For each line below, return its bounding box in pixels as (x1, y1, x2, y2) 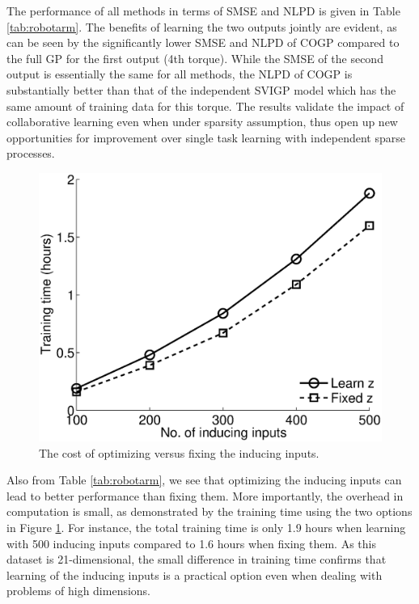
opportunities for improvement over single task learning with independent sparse (6, 129, 405, 146)
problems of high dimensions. (6, 582, 151, 599)
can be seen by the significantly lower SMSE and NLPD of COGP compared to (6, 34, 400, 51)
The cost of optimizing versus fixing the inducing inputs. (39, 444, 320, 461)
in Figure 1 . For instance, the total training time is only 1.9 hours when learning (6, 518, 406, 535)
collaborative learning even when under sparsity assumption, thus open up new (6, 113, 398, 130)
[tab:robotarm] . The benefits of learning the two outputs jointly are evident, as (6, 18, 397, 35)
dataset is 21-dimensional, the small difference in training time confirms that (6, 551, 387, 568)
